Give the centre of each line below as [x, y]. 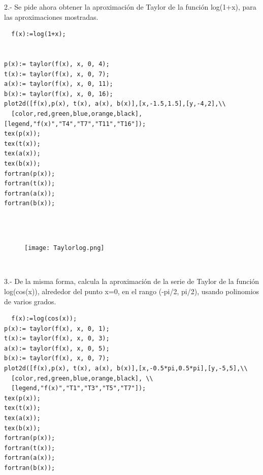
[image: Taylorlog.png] [64, 248]
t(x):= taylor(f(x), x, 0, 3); [57, 339]
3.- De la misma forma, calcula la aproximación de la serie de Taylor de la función [132, 281]
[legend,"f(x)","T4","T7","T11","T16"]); [75, 124]
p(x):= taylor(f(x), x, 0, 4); [57, 64]
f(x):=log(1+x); [39, 34]
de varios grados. [30, 301]
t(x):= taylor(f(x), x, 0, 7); [57, 74]
